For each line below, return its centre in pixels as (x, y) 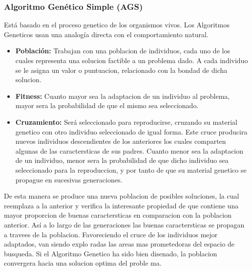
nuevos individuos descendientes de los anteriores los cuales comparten (121, 141)
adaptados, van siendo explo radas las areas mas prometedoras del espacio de (119, 244)
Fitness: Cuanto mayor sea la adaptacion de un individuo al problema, (123, 96)
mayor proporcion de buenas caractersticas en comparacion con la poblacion (118, 215)
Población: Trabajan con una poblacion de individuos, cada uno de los (123, 51)
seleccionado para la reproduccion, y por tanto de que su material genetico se (131, 169)
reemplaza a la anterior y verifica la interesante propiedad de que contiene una (121, 205)
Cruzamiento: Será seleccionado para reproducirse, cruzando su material (126, 122)
